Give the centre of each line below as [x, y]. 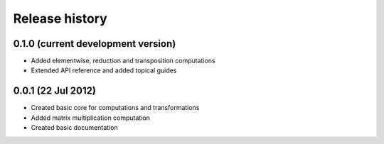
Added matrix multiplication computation [91, 118]
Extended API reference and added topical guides [104, 70]
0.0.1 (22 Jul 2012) [54, 91]
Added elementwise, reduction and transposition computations [123, 61]
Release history [60, 18]
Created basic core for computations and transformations [115, 108]
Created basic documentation [74, 128]
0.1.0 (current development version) [95, 44]
